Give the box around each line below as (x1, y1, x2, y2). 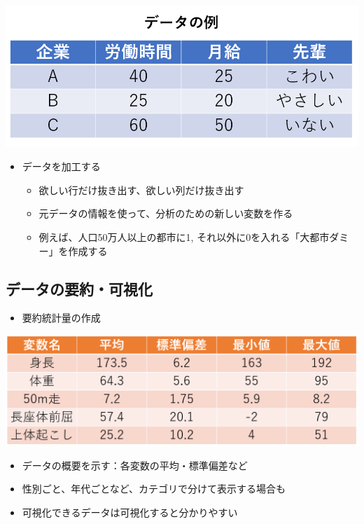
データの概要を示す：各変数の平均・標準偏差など (22, 457, 248, 472)
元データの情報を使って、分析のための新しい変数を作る (38, 206, 293, 221)
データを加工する (22, 159, 101, 174)
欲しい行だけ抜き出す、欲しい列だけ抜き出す (38, 182, 244, 197)
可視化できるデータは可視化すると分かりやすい (22, 504, 238, 519)
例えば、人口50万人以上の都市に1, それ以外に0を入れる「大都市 (38, 230, 330, 244)
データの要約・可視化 (6, 277, 153, 299)
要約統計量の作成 (22, 310, 101, 325)
